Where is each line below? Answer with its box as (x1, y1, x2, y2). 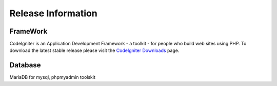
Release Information (9, 8, 97, 19)
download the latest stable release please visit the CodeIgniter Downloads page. (9, 47, 180, 53)
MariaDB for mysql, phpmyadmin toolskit (9, 74, 96, 80)
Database (9, 61, 41, 70)
